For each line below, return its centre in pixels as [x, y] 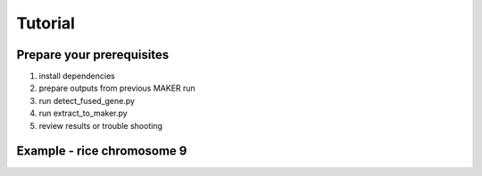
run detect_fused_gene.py [87, 100]
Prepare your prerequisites [93, 55]
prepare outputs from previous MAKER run [117, 88]
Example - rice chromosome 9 [102, 151]
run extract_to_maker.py [83, 113]
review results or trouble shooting [100, 125]
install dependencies [77, 76]
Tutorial [46, 23]
